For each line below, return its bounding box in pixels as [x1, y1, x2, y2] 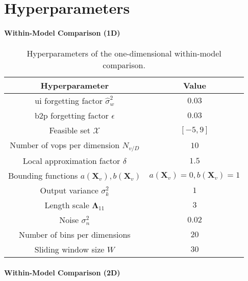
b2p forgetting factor [34, 109, 109, 122]
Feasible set [49, 124, 90, 136]
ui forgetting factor [35, 95, 103, 107]
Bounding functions [8, 170, 78, 182]
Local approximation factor [22, 155, 120, 167]
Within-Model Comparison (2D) [4, 267, 120, 277]
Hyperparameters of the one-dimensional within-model [27, 47, 221, 60]
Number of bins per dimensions [19, 229, 131, 241]
